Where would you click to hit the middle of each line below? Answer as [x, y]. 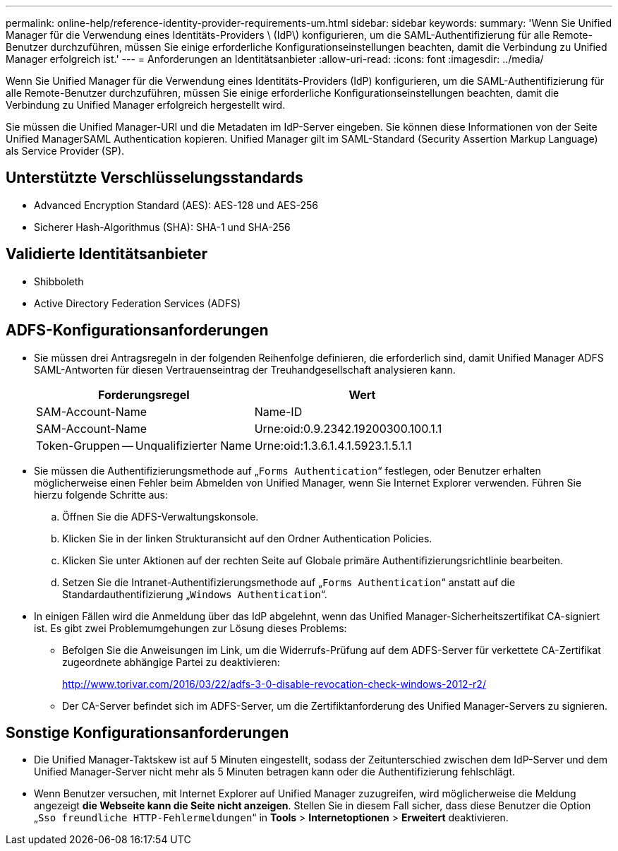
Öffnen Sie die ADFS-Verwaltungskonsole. [160, 516]
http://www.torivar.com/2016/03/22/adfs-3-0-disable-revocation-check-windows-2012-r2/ [274, 684]
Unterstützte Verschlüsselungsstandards [154, 178]
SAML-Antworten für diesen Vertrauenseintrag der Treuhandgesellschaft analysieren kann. [245, 369]
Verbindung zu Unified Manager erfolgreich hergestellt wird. [146, 105]
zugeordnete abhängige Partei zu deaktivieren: [171, 662]
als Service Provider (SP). [65, 151]
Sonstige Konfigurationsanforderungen [147, 732]
